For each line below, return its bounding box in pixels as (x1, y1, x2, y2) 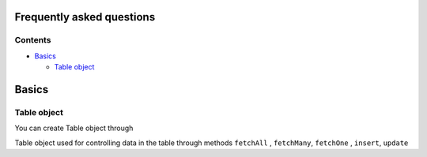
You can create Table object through (14, 123, 134, 133)
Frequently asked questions (14, 10, 156, 24)
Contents (14, 35, 51, 46)
